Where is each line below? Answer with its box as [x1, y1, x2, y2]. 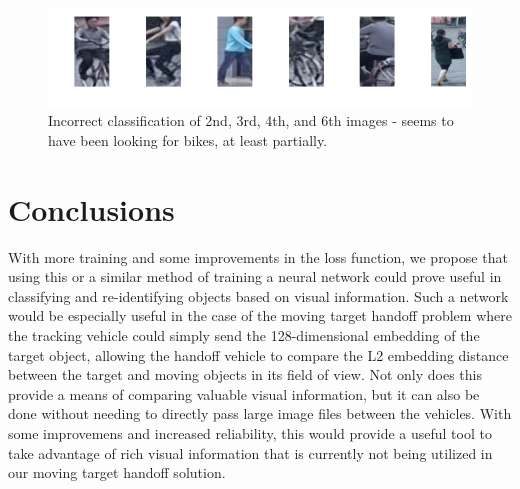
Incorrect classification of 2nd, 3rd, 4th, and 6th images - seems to [48, 110, 454, 131]
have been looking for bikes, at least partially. [48, 129, 328, 150]
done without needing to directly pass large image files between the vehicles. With [8, 403, 512, 424]
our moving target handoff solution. [8, 462, 226, 483]
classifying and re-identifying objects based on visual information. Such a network [8, 285, 509, 306]
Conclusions [8, 188, 175, 229]
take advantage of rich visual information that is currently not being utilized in [8, 442, 493, 463]
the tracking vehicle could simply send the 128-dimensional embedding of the [8, 325, 480, 346]
